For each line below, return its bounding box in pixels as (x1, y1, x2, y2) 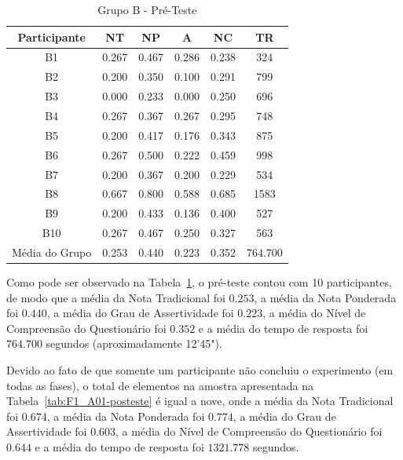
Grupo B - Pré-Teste (97, 2, 197, 17)
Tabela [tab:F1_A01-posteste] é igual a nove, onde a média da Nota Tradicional (6, 392, 394, 409)
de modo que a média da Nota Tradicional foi (6, 289, 225, 305)
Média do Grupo (12, 243, 92, 260)
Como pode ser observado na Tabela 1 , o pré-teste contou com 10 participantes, (6, 273, 392, 290)
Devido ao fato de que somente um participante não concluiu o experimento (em (6, 361, 394, 378)
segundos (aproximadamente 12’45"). (46, 335, 222, 352)
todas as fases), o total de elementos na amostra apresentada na (6, 377, 314, 393)
